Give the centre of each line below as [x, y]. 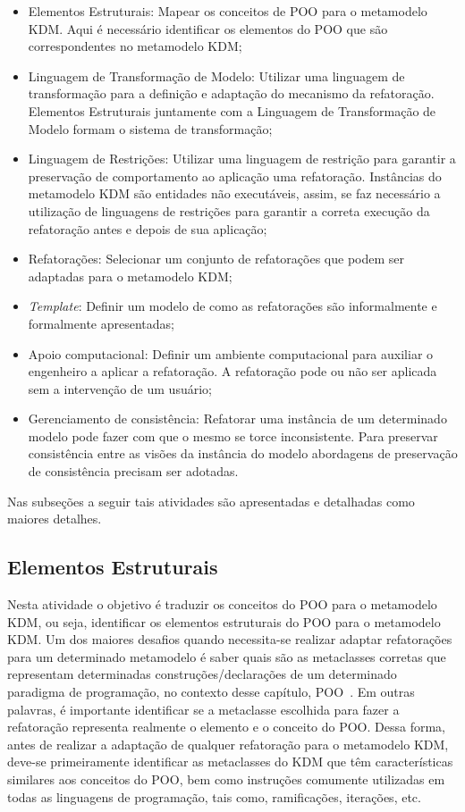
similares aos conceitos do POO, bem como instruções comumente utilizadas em [226, 779]
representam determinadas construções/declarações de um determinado [202, 674]
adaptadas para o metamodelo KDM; [130, 276]
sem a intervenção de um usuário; [120, 388]
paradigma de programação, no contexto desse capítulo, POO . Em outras [211, 692]
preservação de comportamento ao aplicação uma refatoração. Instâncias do [235, 176]
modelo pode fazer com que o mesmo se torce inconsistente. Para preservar [233, 435]
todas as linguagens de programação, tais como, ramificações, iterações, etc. [214, 796]
